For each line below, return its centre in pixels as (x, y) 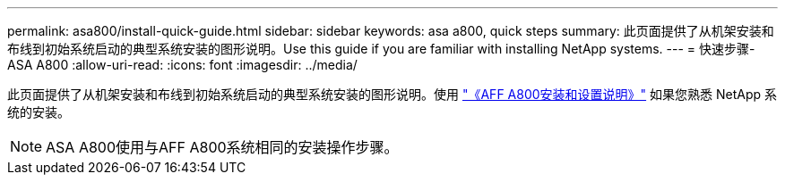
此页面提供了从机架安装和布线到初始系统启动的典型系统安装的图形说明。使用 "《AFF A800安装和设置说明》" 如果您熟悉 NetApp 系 (392, 94)
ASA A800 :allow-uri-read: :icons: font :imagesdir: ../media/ (182, 65)
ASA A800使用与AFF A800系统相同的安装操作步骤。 (222, 147)
